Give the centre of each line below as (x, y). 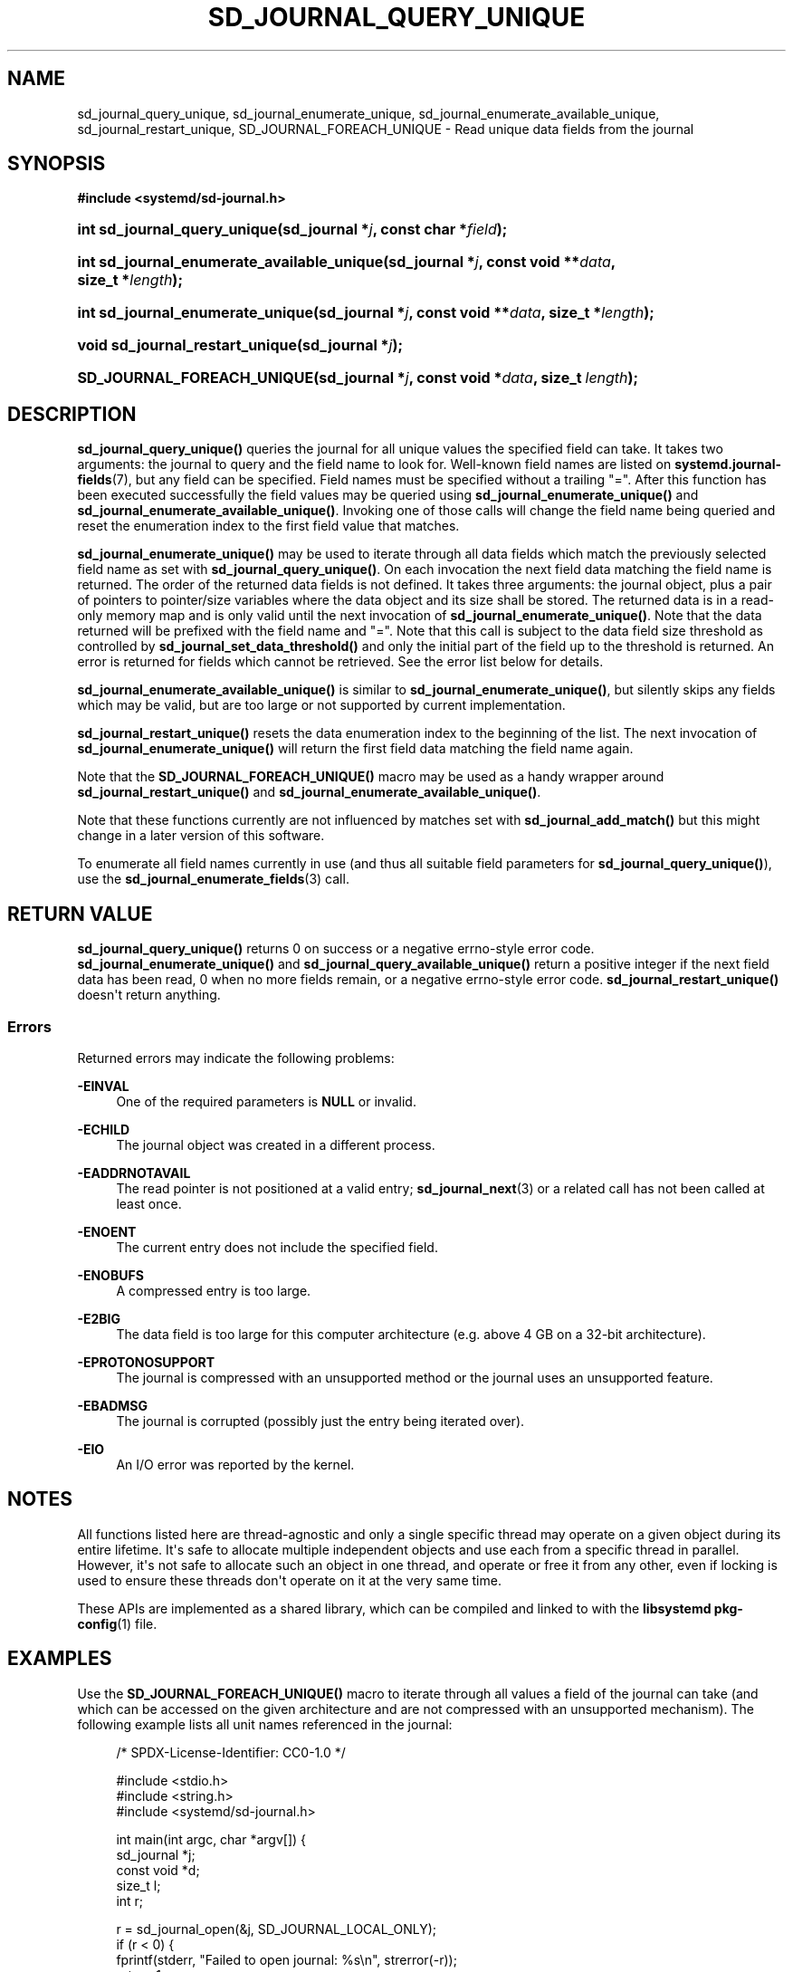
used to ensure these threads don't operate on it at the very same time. (289, 1580)
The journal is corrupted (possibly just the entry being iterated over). (320, 1421)
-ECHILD (104, 1129)
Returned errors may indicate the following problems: (236, 1058)
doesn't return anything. (149, 995)
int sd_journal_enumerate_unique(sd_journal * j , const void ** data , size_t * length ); (366, 313)
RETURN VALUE (80, 914)
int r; (130, 1900)
